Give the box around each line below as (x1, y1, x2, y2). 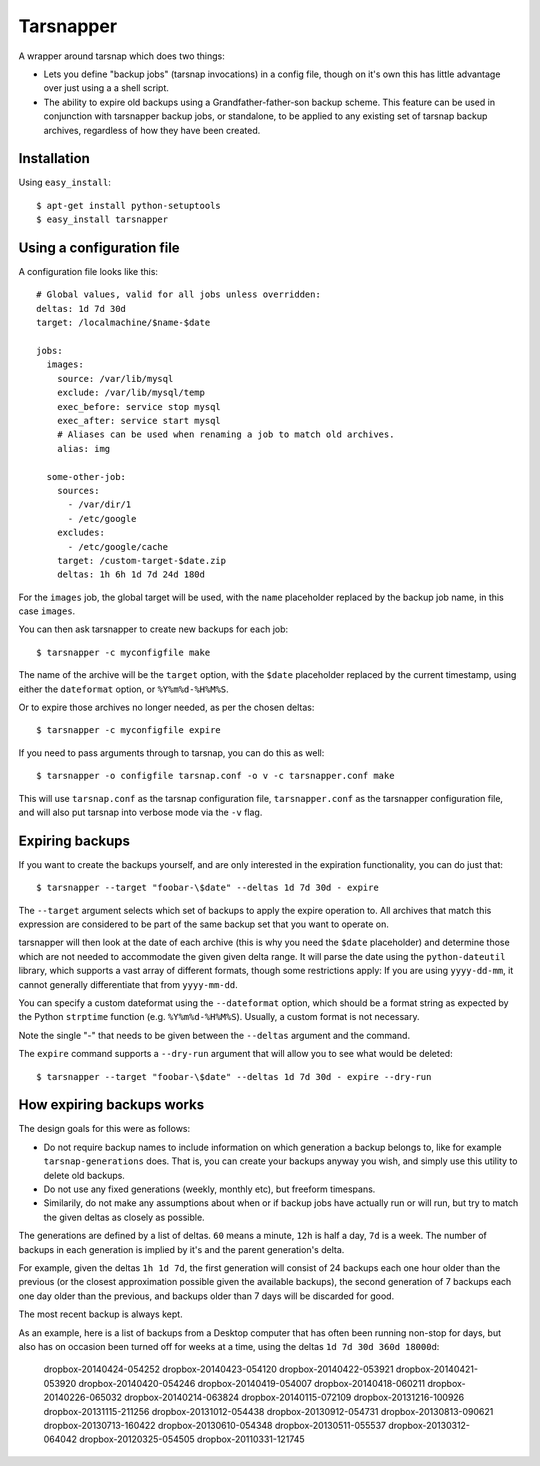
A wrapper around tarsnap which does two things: (18, 50, 225, 62)
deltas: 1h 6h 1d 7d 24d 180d (56, 569, 205, 580)
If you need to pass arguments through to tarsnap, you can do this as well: (18, 746, 325, 759)
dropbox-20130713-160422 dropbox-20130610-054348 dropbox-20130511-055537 (43, 1419, 387, 1431)
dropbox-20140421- (395, 1363, 479, 1375)
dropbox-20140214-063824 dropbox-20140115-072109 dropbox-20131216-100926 (123, 1391, 465, 1404)
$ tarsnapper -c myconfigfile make (36, 646, 211, 658)
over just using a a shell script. (43, 82, 170, 94)
